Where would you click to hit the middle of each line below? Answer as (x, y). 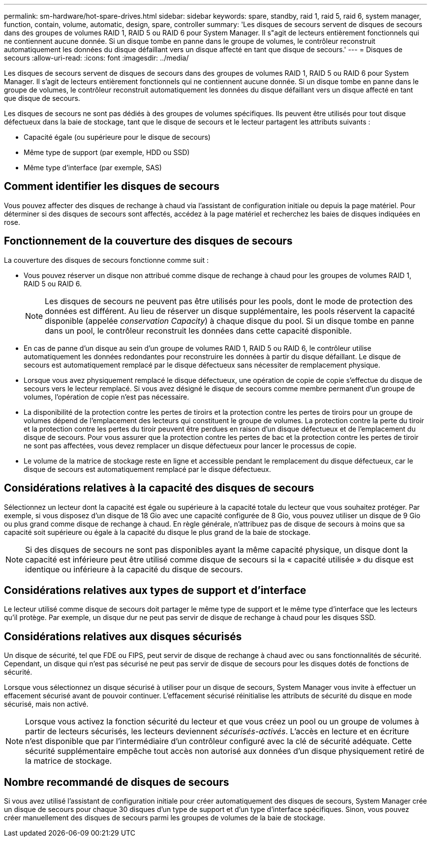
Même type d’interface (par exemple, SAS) (93, 168)
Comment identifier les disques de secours (112, 187)
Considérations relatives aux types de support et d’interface (155, 590)
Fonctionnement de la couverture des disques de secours (148, 241)
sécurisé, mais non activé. (46, 704)
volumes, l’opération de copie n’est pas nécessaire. (107, 397)
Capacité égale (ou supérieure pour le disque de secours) (117, 137)
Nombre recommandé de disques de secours (117, 782)
